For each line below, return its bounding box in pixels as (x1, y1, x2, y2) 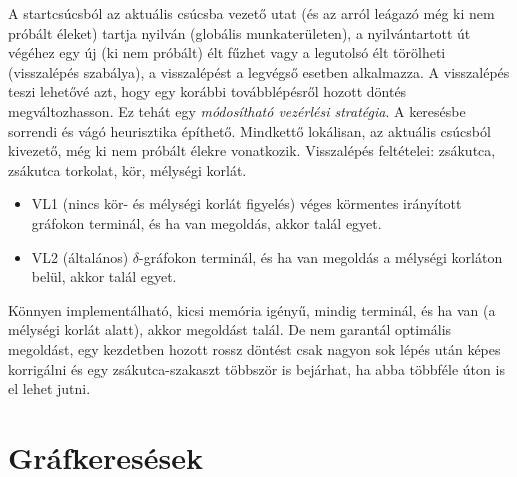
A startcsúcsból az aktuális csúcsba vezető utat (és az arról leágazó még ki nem (8, 3, 495, 23)
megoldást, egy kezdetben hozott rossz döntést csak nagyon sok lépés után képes (8, 338, 501, 359)
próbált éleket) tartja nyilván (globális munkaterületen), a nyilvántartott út (8, 22, 471, 43)
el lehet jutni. (8, 378, 91, 399)
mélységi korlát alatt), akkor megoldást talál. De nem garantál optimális (8, 319, 452, 340)
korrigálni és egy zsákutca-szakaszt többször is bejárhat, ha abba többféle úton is (8, 358, 505, 379)
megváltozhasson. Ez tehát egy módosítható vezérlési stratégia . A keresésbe (8, 100, 466, 121)
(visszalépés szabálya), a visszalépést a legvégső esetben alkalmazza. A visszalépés (8, 61, 510, 82)
